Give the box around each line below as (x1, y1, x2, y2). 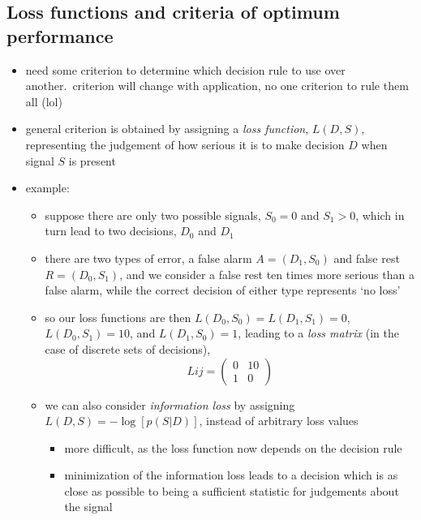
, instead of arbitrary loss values (199, 412, 359, 429)
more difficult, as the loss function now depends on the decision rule (64, 439, 402, 456)
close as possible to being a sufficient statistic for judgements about (64, 482, 399, 499)
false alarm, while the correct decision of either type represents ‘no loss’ (45, 281, 401, 299)
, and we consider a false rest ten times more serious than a (119, 265, 415, 282)
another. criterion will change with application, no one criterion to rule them (25, 77, 409, 94)
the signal (64, 498, 113, 515)
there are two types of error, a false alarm (45, 249, 252, 266)
